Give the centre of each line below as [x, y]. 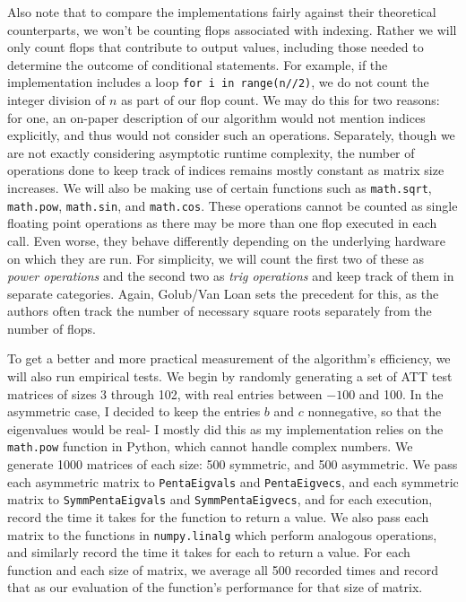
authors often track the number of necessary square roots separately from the [220, 311]
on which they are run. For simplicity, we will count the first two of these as [216, 258]
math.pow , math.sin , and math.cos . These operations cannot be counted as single [233, 205]
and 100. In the [401, 393]
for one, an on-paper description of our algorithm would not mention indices [216, 117]
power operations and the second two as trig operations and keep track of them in [231, 276]
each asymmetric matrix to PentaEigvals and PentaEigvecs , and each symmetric [233, 481]
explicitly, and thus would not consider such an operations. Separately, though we [231, 135]
